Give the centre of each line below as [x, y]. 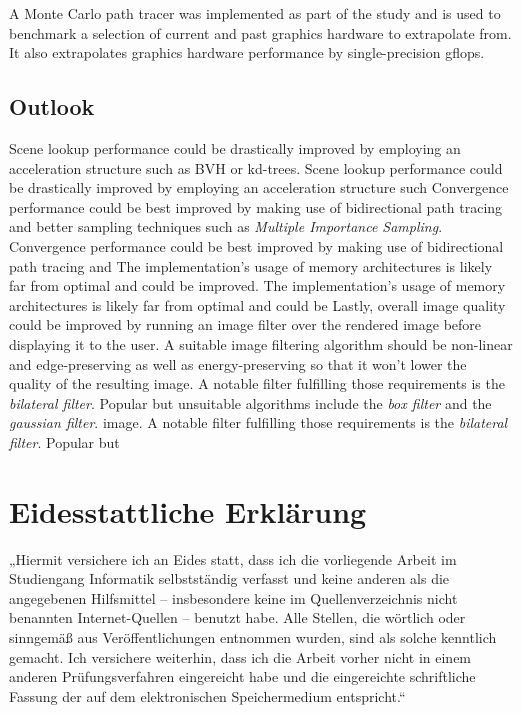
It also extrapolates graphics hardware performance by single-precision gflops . [247, 52]
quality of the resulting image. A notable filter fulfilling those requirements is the [257, 383]
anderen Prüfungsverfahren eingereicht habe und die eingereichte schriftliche [242, 676]
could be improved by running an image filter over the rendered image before [245, 324]
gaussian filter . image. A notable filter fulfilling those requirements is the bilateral [258, 422]
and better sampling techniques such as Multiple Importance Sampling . [226, 226]
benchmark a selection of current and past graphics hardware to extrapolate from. [260, 32]
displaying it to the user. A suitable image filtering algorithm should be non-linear [261, 343]
